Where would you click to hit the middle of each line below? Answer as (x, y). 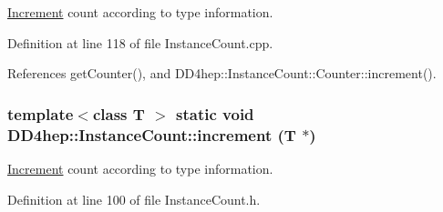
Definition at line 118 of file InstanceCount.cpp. (140, 42)
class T (118, 113)
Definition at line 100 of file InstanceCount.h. (134, 199)
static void (215, 113)
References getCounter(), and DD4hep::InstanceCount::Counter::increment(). (222, 73)
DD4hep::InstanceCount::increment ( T (152, 134)
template (41, 113)
